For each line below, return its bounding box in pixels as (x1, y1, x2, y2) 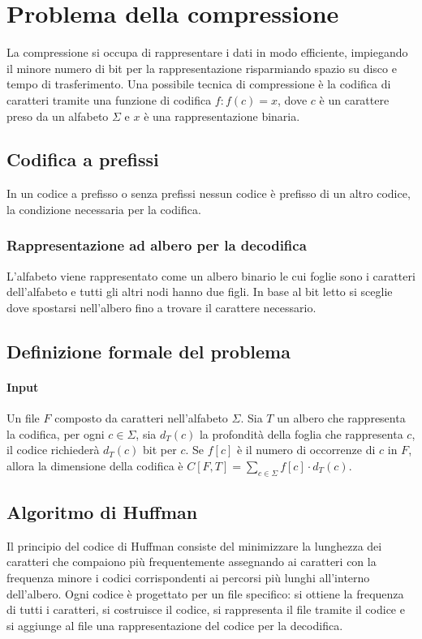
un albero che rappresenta (277, 410, 406, 427)
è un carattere (319, 91, 390, 108)
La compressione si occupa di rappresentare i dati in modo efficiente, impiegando (6, 44, 408, 61)
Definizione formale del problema (6, 338, 291, 363)
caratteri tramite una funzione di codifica (6, 91, 212, 108)
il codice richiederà (6, 441, 100, 458)
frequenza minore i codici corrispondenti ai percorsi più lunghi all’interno (6, 569, 370, 586)
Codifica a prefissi (6, 147, 159, 172)
